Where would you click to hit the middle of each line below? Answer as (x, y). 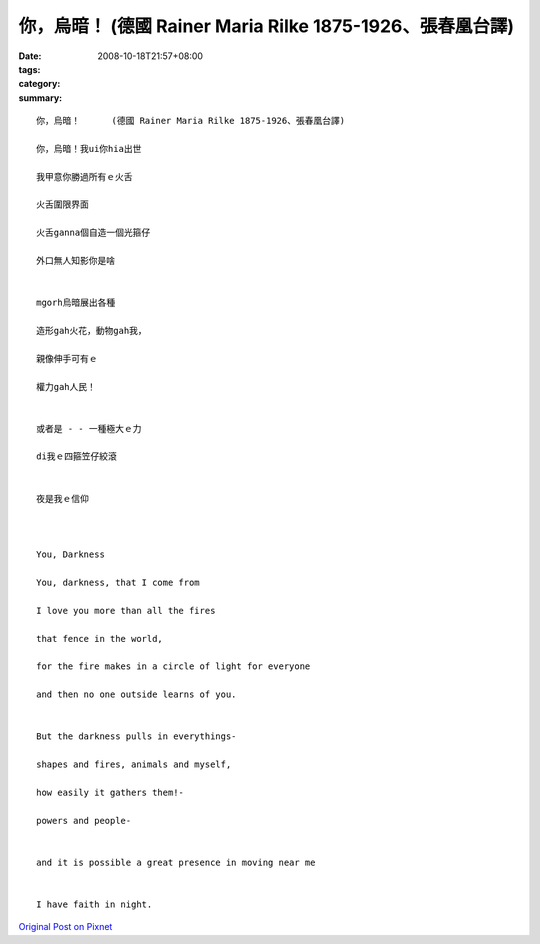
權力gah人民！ (66, 386)
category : (39, 84)
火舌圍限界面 (62, 204)
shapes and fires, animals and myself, (134, 764)
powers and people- (84, 820)
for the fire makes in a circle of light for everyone (173, 666)
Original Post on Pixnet (65, 927)
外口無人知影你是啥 (75, 261)
